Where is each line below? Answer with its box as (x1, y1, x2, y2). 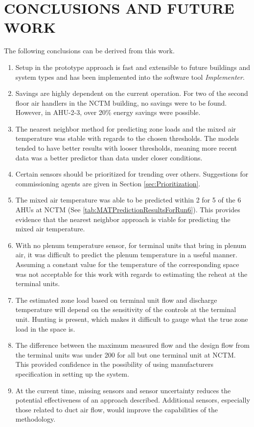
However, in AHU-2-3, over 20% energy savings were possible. (15, 107, 201, 117)
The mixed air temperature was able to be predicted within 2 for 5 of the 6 (15, 195, 241, 205)
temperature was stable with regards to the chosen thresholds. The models (15, 133, 239, 143)
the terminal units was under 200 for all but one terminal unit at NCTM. (15, 349, 236, 360)
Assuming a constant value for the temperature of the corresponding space (15, 259, 239, 269)
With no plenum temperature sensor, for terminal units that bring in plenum (15, 240, 247, 250)
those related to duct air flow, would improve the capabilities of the (15, 404, 218, 414)
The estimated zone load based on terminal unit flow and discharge (15, 294, 217, 305)
